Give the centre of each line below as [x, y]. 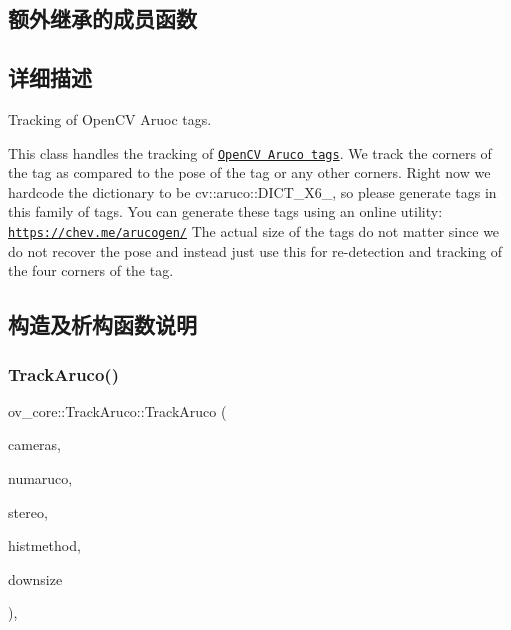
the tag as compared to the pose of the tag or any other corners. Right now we [249, 172]
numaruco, [40, 478]
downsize [35, 578]
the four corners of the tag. [91, 270]
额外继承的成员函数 [102, 18]
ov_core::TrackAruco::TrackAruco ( [117, 410]
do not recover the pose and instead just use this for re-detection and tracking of [255, 250]
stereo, [28, 511]
